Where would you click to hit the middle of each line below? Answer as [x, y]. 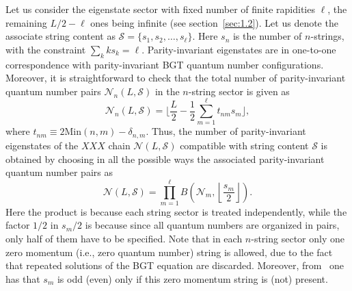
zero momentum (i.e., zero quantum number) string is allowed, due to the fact [169, 252]
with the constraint [46, 49]
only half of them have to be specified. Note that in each [124, 239]
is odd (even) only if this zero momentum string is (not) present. [192, 278]
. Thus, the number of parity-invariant [226, 131]
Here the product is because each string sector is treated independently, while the [176, 211]
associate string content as [60, 36]
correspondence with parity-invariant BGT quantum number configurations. [165, 64]
